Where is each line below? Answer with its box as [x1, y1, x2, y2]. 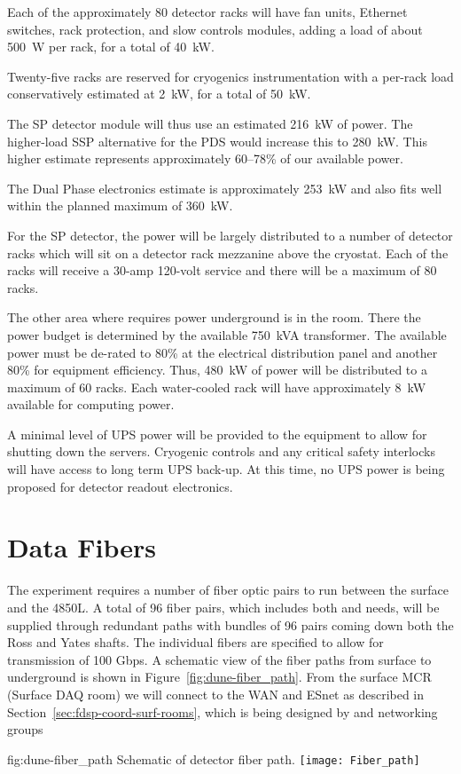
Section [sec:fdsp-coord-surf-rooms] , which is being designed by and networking [7, 702, 438, 721]
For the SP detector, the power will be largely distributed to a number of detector [7, 225, 453, 244]
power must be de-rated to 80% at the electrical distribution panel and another [7, 343, 438, 361]
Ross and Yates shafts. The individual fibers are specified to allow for [7, 633, 384, 652]
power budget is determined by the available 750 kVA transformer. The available [7, 325, 447, 344]
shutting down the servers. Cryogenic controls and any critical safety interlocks [7, 442, 435, 461]
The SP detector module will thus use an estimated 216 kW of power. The [7, 114, 413, 132]
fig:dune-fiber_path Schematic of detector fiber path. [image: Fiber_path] [7, 749, 420, 768]
